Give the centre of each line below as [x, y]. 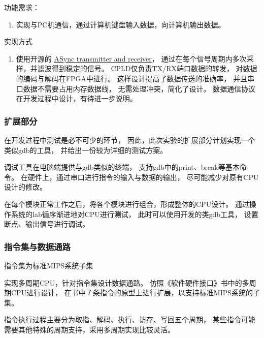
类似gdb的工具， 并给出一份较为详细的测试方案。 [86, 150]
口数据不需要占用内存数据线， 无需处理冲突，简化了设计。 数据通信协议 [136, 88]
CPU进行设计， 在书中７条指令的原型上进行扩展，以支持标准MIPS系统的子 [136, 293]
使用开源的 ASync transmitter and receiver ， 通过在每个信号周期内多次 [131, 58]
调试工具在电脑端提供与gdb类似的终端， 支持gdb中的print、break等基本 [122, 167]
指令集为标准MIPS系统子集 [49, 265]
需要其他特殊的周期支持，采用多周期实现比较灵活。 [89, 329]
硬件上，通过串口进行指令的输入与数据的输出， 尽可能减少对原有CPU [143, 177]
